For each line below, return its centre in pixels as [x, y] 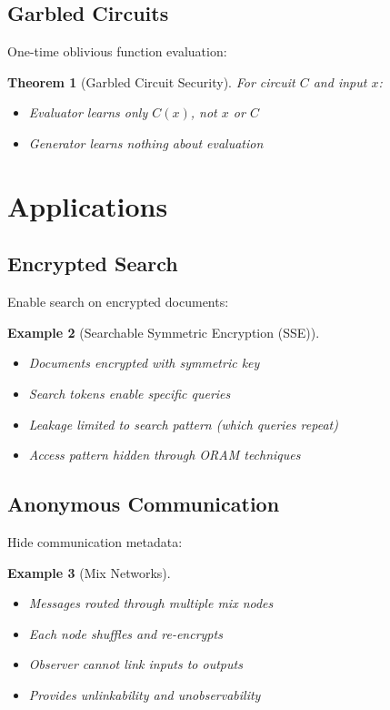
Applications [88, 205]
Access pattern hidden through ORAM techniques [165, 455]
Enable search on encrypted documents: [118, 302]
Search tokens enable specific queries [130, 393]
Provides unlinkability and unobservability [145, 694]
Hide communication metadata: [95, 541]
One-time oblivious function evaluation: [117, 51]
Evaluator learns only [88, 112]
